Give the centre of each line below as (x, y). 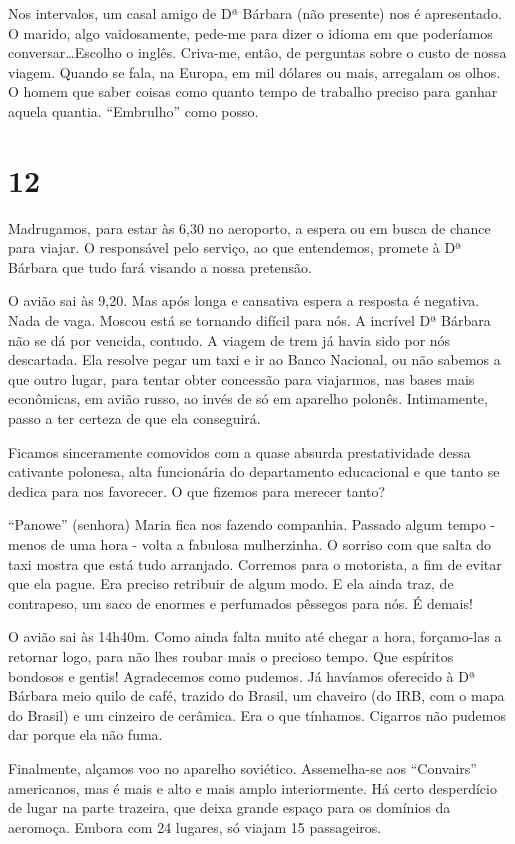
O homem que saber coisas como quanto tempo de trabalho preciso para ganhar (253, 91)
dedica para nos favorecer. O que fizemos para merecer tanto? (197, 490)
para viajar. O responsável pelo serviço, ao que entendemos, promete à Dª (235, 247)
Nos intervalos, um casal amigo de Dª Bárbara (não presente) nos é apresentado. (255, 13)
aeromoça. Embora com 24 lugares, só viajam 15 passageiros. (195, 826)
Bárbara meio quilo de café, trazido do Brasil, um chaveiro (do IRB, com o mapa (256, 695)
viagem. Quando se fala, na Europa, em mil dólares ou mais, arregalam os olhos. (254, 71)
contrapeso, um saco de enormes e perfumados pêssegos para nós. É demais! (240, 602)
